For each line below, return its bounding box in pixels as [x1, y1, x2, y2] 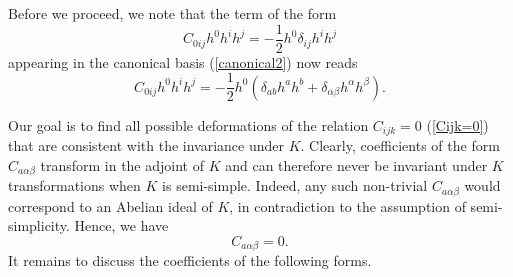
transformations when [8, 175, 141, 196]
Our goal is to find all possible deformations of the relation [8, 114, 369, 135]
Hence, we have [74, 215, 169, 236]
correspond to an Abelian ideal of [8, 195, 213, 216]
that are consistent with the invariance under [8, 135, 284, 156]
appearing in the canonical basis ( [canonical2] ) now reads [8, 51, 358, 72]
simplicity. [8, 215, 70, 236]
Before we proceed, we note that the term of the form [8, 3, 337, 23]
